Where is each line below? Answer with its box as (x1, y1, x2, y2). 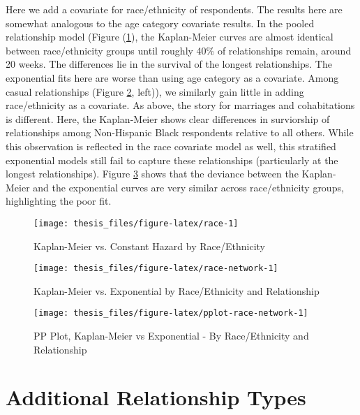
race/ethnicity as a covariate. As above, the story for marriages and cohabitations (6, 98, 355, 112)
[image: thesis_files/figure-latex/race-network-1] (33, 263, 278, 274)
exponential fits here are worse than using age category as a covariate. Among (6, 70, 339, 85)
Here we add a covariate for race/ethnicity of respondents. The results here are (6, 2, 343, 16)
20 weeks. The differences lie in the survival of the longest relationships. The (6, 57, 332, 71)
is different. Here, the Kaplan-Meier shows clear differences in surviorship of (6, 111, 330, 126)
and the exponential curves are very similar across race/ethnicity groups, (33, 180, 344, 194)
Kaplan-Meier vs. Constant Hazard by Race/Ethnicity (33, 238, 265, 253)
